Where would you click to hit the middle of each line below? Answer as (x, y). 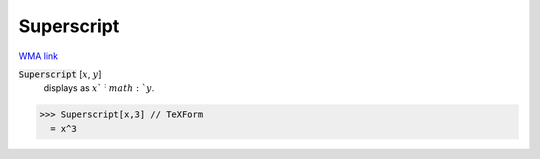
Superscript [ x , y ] (60, 74)
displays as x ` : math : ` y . (99, 87)
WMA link (38, 56)
